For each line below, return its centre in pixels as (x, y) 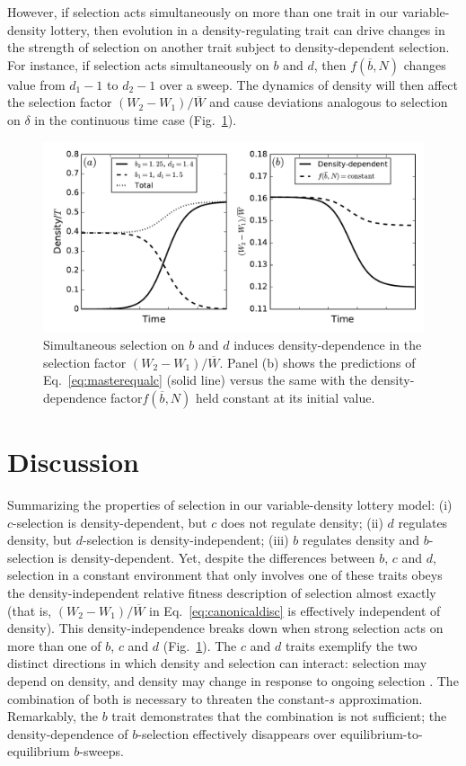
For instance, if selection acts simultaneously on (138, 64)
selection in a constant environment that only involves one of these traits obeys (225, 575)
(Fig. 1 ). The (200, 645)
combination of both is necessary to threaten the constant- (168, 698)
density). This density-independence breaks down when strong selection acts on (225, 628)
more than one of (54, 645)
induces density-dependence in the (328, 345)
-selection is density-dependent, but (110, 522)
